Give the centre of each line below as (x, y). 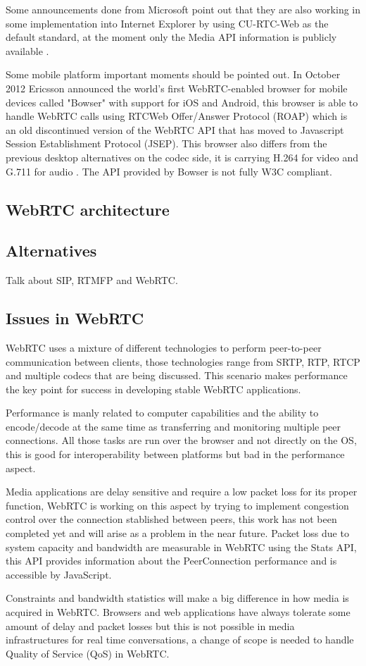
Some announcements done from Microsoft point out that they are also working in (183, 9)
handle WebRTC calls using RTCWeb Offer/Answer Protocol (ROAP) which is (177, 116)
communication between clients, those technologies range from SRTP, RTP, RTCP (183, 361)
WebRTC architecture (88, 209)
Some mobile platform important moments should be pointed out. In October (173, 74)
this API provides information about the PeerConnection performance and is (171, 561)
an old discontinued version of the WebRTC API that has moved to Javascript (175, 129)
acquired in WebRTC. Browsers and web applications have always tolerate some (178, 612)
